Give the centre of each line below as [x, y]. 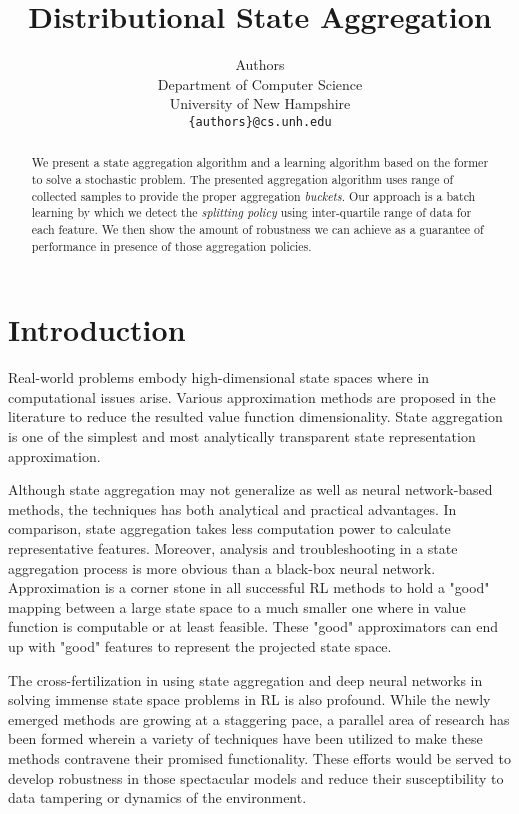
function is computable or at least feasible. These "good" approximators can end [253, 626]
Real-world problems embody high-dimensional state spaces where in [219, 377]
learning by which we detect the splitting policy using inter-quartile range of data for [251, 212]
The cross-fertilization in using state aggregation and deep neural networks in [245, 679]
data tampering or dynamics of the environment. [157, 797]
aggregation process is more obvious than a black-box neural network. [222, 567]
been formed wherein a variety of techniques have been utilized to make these [245, 738]
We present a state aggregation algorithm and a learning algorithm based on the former [260, 162]
